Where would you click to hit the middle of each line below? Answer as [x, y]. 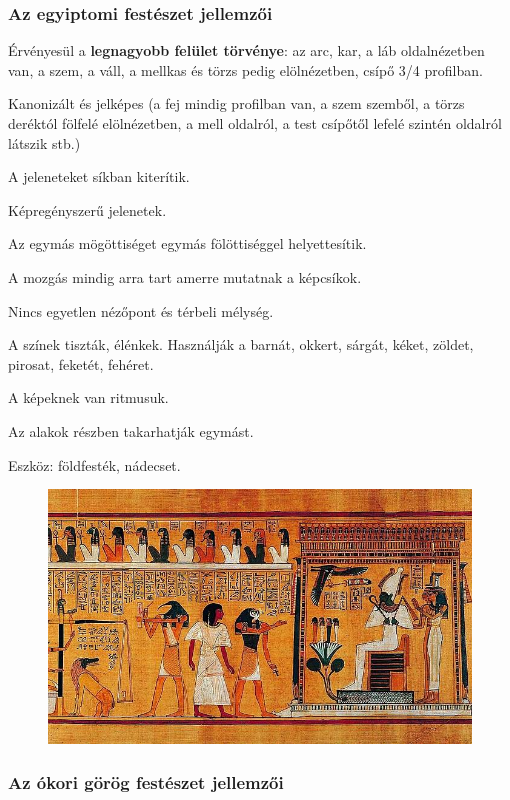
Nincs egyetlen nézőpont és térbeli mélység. [141, 310]
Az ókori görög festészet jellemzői [146, 782]
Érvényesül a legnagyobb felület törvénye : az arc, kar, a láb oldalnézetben [246, 50]
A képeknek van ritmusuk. [88, 397]
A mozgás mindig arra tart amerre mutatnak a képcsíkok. [185, 276]
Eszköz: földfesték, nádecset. [94, 464]
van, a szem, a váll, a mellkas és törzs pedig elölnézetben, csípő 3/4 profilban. [245, 69]
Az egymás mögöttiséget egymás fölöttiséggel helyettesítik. [187, 243]
